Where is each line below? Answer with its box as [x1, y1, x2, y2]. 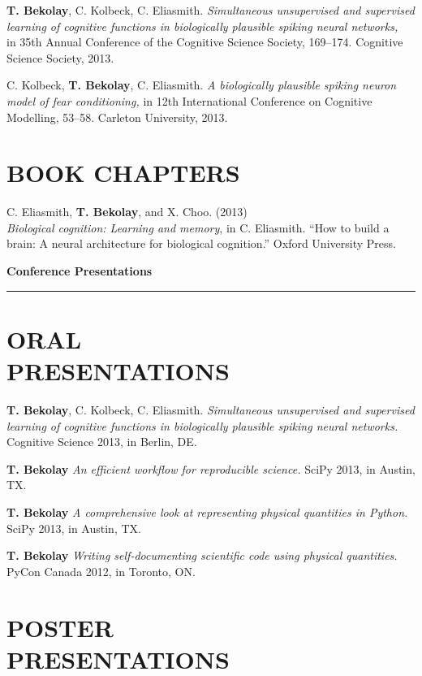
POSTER [6, 610, 114, 643]
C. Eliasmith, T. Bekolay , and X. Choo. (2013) [6, 203, 248, 220]
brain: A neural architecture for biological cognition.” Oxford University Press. [6, 235, 396, 252]
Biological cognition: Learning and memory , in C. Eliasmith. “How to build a [6, 219, 390, 236]
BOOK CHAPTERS [6, 156, 240, 189]
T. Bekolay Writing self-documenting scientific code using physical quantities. [6, 547, 398, 564]
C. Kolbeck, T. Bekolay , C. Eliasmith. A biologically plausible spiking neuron [6, 76, 397, 93]
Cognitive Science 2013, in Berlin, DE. [6, 433, 197, 450]
